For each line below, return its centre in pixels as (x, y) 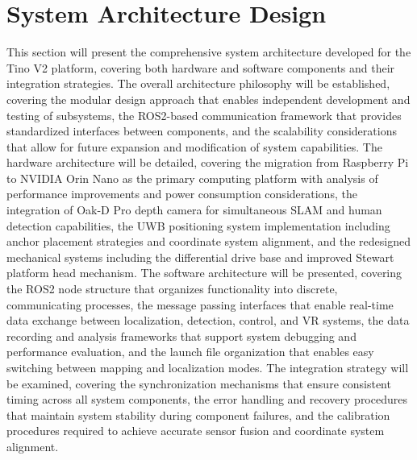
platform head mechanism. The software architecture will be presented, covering (204, 273)
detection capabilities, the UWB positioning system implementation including (198, 225)
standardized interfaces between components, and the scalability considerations (202, 131)
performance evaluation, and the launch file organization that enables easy (190, 352)
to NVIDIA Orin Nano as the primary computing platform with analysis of (192, 178)
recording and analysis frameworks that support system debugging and (181, 336)
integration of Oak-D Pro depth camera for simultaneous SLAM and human (194, 210)
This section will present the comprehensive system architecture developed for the (209, 52)
